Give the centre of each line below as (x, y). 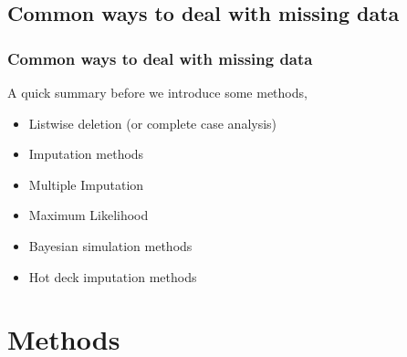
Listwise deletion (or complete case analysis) (153, 123)
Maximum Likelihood (89, 215)
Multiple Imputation (86, 184)
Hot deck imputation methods (113, 276)
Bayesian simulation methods (110, 245)
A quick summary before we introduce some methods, (157, 92)
